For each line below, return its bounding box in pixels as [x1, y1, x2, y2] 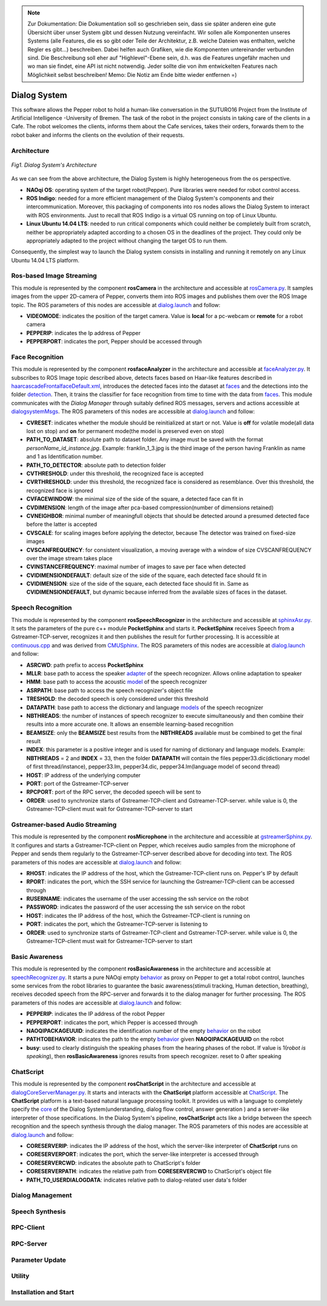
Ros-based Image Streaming [11, 271, 97, 280]
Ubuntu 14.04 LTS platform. [11, 256, 80, 264]
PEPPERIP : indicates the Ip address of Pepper [26, 329, 141, 336]
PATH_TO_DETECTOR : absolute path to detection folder [26, 461, 167, 469]
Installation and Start [11, 1288, 74, 1296]
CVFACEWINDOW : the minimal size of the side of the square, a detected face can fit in [26, 496, 243, 503]
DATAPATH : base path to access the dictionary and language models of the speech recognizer [26, 703, 263, 711]
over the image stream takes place [26, 554, 113, 562]
